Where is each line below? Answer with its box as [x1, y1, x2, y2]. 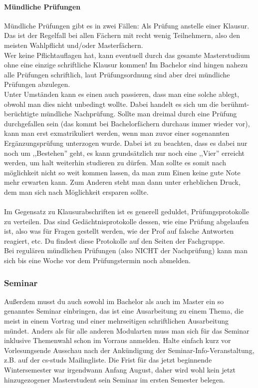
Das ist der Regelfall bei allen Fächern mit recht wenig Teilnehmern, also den [4, 30, 241, 40]
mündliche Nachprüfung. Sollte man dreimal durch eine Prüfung [40, 108, 237, 119]
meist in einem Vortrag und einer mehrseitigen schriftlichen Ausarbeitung [4, 316, 229, 326]
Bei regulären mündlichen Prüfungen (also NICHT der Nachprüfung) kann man [4, 245, 248, 256]
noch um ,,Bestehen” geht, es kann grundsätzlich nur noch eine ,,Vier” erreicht [4, 147, 245, 158]
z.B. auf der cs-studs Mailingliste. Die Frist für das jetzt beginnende [4, 355, 212, 365]
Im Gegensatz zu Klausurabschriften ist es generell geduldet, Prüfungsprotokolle [4, 206, 249, 217]
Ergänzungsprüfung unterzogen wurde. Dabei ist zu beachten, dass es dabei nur [4, 137, 248, 148]
